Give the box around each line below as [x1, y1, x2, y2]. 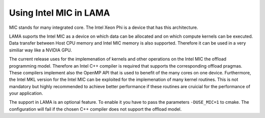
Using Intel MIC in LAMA [9, 7, 110, 18]
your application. [9, 91, 43, 96]
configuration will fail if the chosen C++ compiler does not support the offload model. [9, 106, 182, 112]
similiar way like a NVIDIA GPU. [9, 47, 72, 53]
